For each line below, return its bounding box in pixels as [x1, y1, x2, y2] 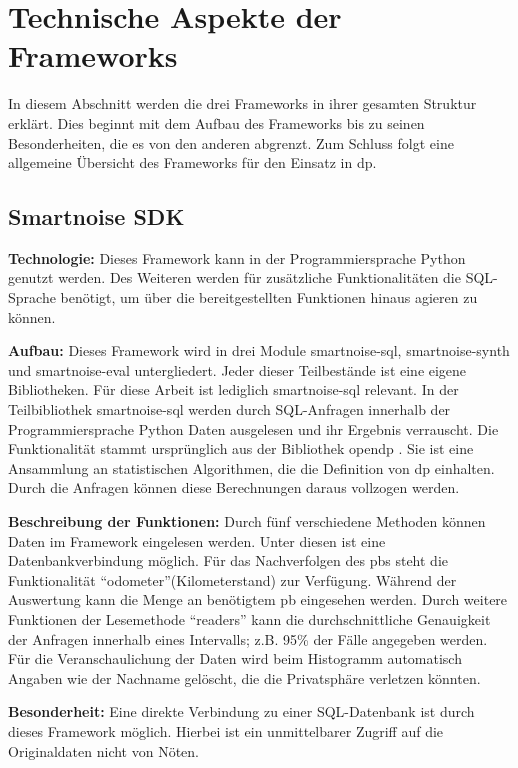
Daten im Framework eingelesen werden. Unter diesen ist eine [8, 530, 386, 551]
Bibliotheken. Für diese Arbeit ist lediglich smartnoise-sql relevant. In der [8, 379, 459, 400]
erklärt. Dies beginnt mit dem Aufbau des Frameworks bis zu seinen [8, 112, 425, 133]
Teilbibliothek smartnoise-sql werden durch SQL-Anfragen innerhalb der [8, 399, 451, 420]
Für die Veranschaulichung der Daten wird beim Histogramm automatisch [8, 648, 462, 669]
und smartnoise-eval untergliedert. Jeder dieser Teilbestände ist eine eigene [8, 359, 467, 380]
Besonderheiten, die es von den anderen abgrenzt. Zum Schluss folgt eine [8, 132, 454, 153]
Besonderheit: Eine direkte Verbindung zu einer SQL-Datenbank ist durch [8, 701, 475, 722]
